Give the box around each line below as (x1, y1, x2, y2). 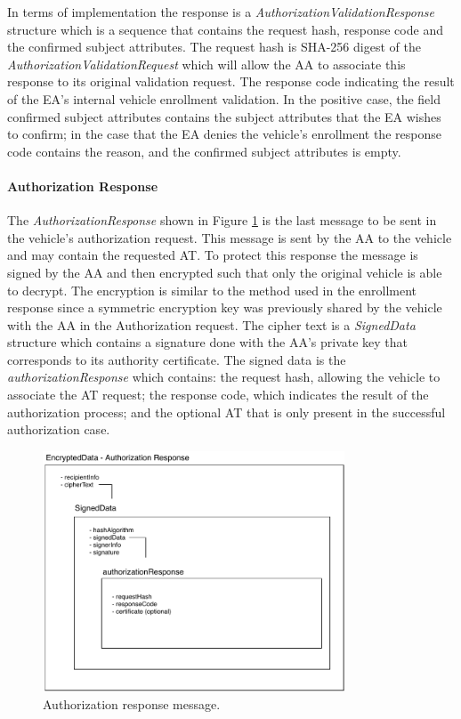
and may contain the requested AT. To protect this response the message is (7, 246, 418, 264)
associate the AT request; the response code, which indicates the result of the (7, 385, 429, 404)
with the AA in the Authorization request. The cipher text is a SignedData (7, 315, 416, 334)
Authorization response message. (43, 694, 221, 713)
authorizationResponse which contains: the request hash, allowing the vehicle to (7, 368, 441, 386)
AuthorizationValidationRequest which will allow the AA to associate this (7, 54, 406, 73)
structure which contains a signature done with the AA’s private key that (7, 333, 408, 351)
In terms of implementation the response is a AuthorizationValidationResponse (7, 3, 434, 20)
